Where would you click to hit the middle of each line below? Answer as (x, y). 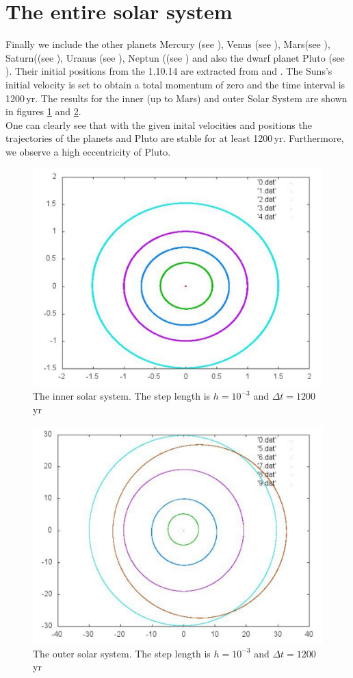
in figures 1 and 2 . (43, 111)
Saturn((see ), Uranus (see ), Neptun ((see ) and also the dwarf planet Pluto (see (175, 57)
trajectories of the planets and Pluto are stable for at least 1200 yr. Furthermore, (175, 138)
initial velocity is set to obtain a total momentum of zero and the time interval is (175, 84)
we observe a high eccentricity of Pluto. (88, 151)
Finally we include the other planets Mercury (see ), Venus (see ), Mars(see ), (168, 44)
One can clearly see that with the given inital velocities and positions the (159, 124)
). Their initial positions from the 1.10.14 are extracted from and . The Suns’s (169, 71)
